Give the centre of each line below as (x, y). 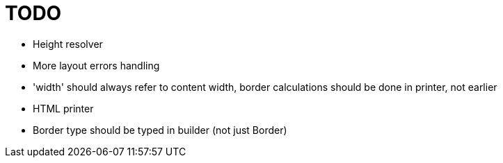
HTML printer (63, 108)
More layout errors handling (96, 65)
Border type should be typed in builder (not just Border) (160, 130)
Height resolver (68, 44)
